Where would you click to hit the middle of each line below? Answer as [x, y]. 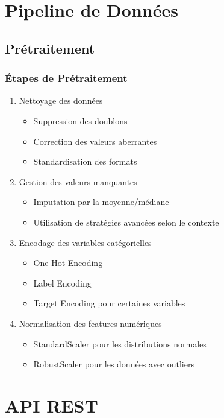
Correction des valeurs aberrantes [95, 141]
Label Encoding [62, 283]
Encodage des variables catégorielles [85, 242]
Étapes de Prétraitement [66, 78]
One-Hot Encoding [68, 263]
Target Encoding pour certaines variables [109, 303]
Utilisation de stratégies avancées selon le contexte [126, 222]
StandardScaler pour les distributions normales [120, 344]
